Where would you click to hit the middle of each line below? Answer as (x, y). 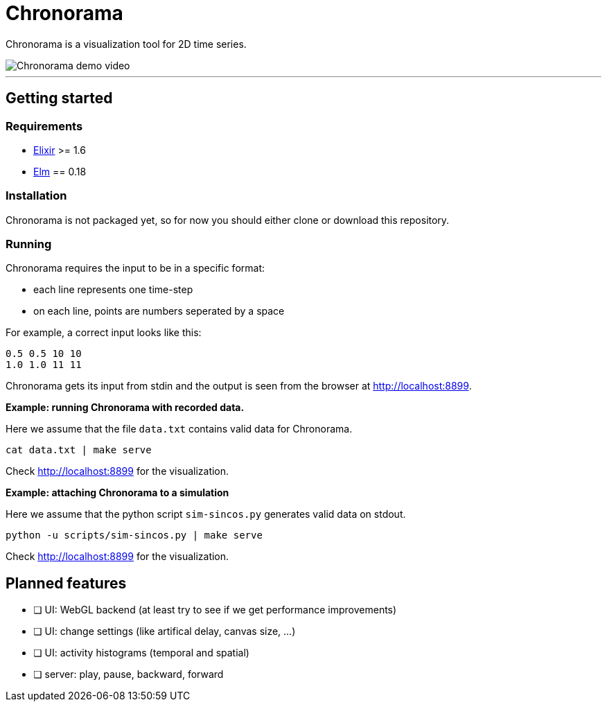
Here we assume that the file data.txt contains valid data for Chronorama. (179, 429)
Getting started (59, 98)
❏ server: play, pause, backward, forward (129, 674)
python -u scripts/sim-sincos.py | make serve (134, 535)
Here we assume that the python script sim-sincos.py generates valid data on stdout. (206, 514)
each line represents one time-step (113, 290)
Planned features (66, 583)
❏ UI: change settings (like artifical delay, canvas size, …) (165, 631)
